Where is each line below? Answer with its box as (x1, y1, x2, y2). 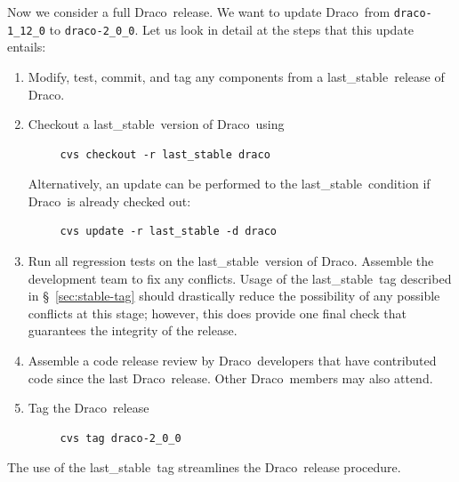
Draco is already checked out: (28, 191, 191, 210)
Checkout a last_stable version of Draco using (28, 115, 285, 133)
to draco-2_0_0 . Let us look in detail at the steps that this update (49, 20, 415, 38)
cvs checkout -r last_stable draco (60, 148, 270, 161)
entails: (7, 37, 46, 56)
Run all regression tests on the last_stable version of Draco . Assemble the (28, 252, 434, 270)
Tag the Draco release (28, 398, 149, 417)
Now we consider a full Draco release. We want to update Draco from (7, 3, 391, 20)
